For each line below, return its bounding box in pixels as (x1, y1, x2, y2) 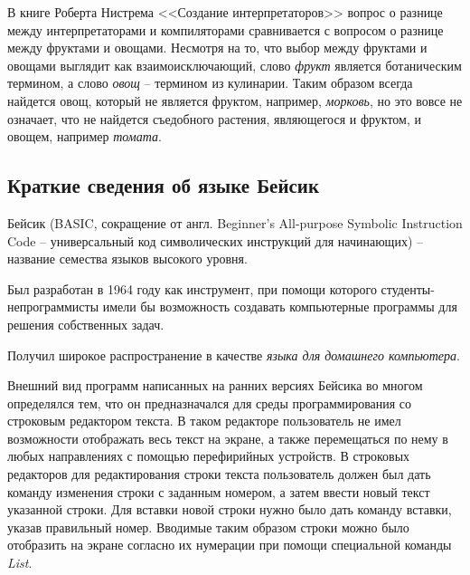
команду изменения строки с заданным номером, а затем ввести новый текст (7, 482, 430, 501)
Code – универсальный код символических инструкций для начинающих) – (7, 231, 423, 250)
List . (7, 553, 33, 572)
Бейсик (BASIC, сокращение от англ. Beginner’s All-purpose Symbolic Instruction (7, 213, 463, 232)
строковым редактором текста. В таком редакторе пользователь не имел (7, 411, 401, 430)
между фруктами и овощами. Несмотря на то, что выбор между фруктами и (7, 38, 428, 57)
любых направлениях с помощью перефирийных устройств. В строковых (7, 446, 410, 465)
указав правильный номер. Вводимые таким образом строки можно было (7, 517, 409, 536)
